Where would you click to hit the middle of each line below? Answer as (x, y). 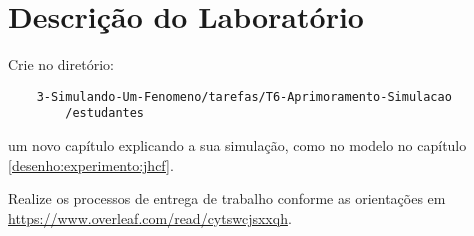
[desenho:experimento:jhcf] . (91, 164)
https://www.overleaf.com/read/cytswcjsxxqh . (150, 217)
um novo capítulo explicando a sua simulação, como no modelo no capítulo (237, 145)
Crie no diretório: (61, 64)
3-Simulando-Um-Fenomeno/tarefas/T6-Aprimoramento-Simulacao (244, 96)
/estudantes (105, 113)
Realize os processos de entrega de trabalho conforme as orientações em (227, 198)
